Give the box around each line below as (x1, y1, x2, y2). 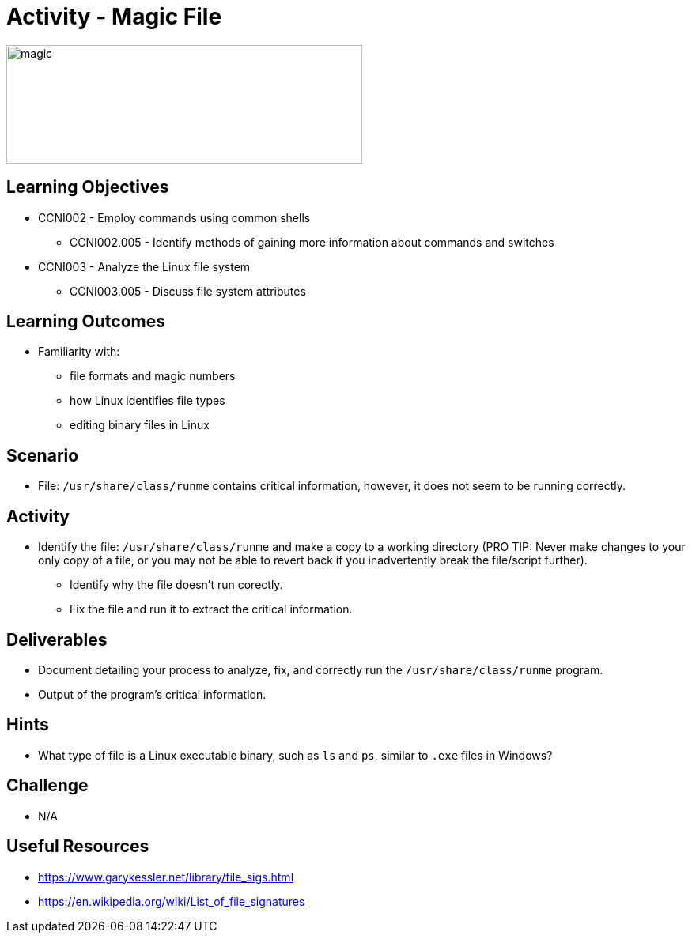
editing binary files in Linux (70, 418, 210, 432)
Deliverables (6, 629, 108, 650)
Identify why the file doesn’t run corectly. (70, 578, 283, 592)
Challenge (6, 775, 89, 796)
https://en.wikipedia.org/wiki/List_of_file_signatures (38, 894, 305, 908)
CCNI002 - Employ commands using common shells (38, 210, 311, 224)
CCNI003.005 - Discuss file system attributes (70, 284, 306, 298)
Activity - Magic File (6, 3, 222, 30)
